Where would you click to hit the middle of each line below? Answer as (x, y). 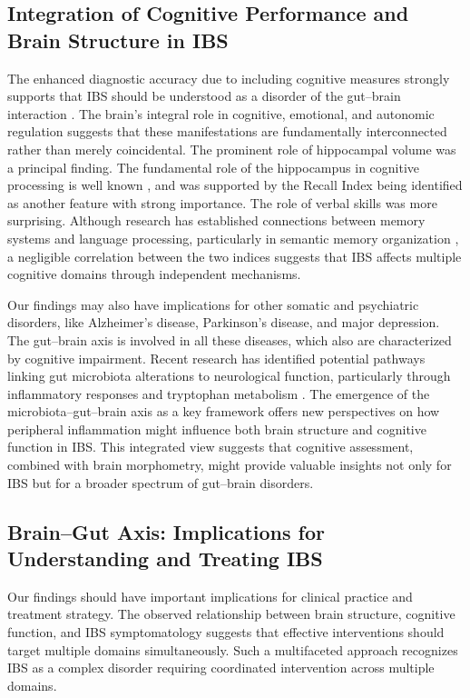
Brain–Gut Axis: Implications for (166, 531)
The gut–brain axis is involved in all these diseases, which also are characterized (230, 339)
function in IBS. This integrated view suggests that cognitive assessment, (211, 447)
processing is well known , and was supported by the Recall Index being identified (235, 185)
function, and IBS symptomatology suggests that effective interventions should (226, 632)
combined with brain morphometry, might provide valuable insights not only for (230, 465)
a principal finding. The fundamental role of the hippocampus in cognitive (214, 167)
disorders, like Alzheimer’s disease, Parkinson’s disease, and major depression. (224, 322)
